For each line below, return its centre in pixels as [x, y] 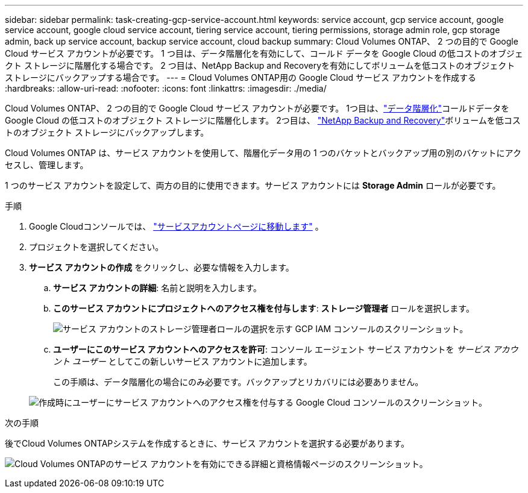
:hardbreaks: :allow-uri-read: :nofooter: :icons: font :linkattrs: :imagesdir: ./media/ [166, 88]
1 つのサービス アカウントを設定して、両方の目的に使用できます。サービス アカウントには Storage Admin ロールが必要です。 [253, 185]
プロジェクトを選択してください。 [96, 247]
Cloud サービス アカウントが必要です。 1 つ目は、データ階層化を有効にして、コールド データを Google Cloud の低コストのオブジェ [264, 53]
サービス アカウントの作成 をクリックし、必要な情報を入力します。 [162, 267]
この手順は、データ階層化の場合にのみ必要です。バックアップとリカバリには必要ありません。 [238, 382]
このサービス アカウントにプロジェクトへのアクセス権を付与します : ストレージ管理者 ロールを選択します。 [264, 308]
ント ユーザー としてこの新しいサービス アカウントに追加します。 [183, 361]
